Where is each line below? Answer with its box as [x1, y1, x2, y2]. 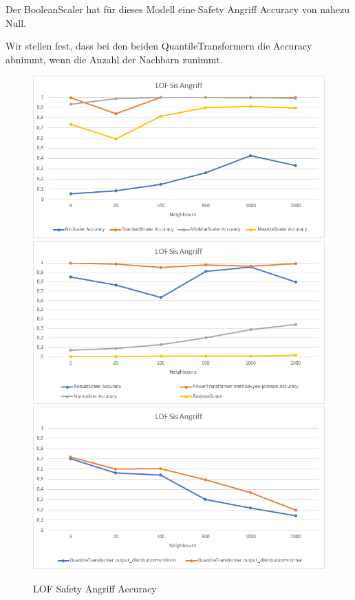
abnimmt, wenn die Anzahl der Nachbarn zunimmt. [6, 52, 223, 66]
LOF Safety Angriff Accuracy [33, 581, 157, 595]
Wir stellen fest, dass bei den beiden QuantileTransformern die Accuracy [6, 39, 312, 53]
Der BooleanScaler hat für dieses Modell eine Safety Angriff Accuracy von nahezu [6, 2, 350, 16]
